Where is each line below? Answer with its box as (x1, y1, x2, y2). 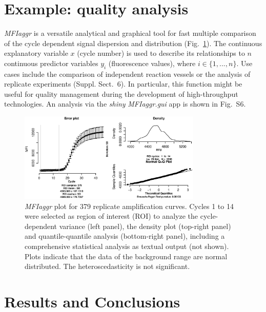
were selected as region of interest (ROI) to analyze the (25, 211, 198, 221)
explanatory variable (4, 48, 68, 58)
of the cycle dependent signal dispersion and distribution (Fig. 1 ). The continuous (4, 37, 262, 48)
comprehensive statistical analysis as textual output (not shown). (25, 240, 229, 251)
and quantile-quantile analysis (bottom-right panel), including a (25, 231, 225, 241)
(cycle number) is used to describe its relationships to (77, 48, 245, 58)
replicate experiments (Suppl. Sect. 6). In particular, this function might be (4, 78, 242, 89)
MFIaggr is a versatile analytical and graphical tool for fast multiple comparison (4, 28, 256, 38)
